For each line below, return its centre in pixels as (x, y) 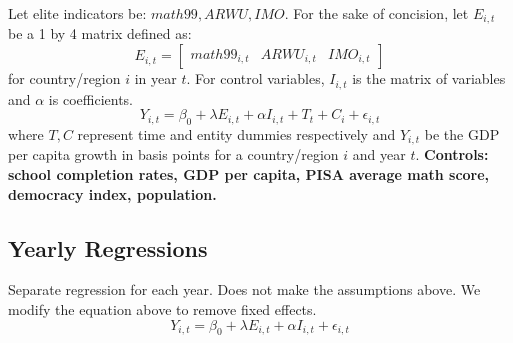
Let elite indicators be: (77, 13)
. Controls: (452, 154)
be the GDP (462, 133)
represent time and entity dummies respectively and (236, 133)
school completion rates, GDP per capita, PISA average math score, (249, 173)
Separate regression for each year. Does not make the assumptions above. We (244, 289)
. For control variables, (255, 78)
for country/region (64, 78)
